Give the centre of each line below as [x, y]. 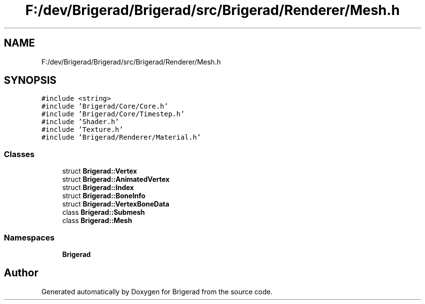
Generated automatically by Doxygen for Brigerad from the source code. [157, 291]
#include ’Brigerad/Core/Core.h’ [105, 106]
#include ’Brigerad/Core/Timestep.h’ [113, 114]
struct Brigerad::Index [98, 188]
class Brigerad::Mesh [97, 221]
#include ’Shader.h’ [80, 122]
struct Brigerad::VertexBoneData [116, 204]
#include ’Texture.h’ [82, 130]
